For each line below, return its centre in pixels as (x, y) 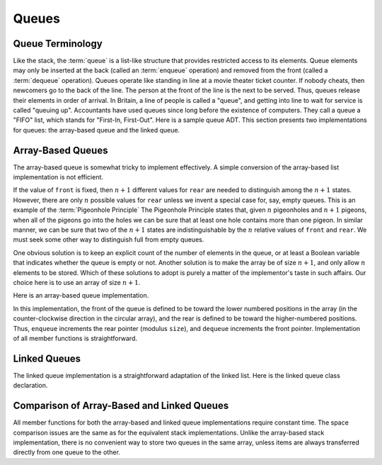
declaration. (30, 386)
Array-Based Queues (60, 150)
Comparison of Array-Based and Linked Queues (121, 406)
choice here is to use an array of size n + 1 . (77, 282)
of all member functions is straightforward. (75, 338)
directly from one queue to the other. (66, 452)
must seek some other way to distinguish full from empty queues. (109, 240)
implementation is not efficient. (58, 177)
